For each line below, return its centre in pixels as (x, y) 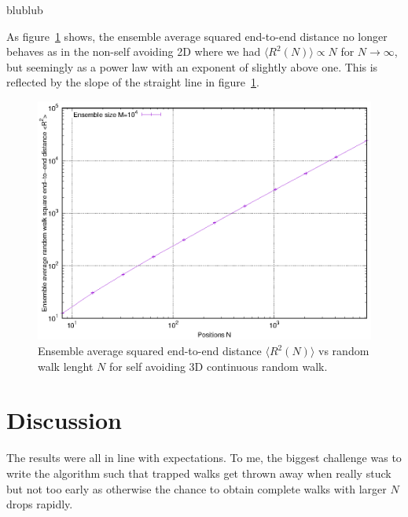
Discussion (64, 420)
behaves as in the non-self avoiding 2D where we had (134, 51)
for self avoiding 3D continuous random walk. (218, 366)
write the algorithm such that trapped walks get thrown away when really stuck (199, 473)
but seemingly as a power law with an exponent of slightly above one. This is (192, 66)
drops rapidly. (40, 504)
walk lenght (66, 366)
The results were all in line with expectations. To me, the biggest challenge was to (204, 458)
